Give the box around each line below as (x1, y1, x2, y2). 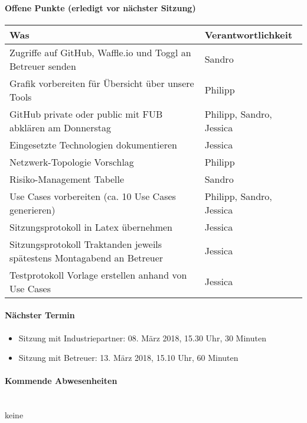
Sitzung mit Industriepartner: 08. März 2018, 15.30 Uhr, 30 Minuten (18, 331, 266, 344)
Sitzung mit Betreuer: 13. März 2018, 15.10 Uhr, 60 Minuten (18, 351, 239, 364)
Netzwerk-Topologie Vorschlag (9, 154, 134, 169)
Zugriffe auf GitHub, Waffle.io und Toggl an (9, 45, 191, 59)
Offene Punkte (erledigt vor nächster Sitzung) (5, 1, 196, 14)
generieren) (9, 202, 55, 217)
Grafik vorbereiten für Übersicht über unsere (9, 76, 194, 90)
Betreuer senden (9, 59, 76, 73)
